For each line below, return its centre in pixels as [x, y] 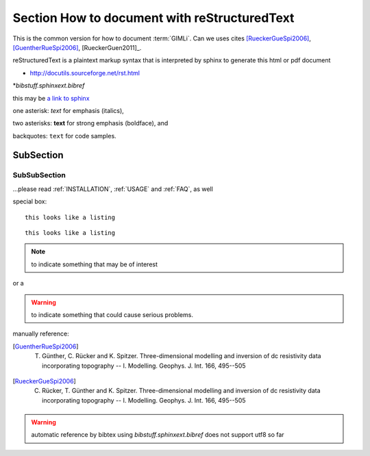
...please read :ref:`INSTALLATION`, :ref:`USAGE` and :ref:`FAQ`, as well [113, 189]
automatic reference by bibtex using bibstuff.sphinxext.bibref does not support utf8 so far [158, 435]
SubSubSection [39, 175]
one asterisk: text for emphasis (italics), [69, 110]
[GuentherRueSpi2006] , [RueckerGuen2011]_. [77, 47]
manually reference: [41, 334]
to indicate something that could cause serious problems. [112, 314]
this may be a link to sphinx [51, 98]
